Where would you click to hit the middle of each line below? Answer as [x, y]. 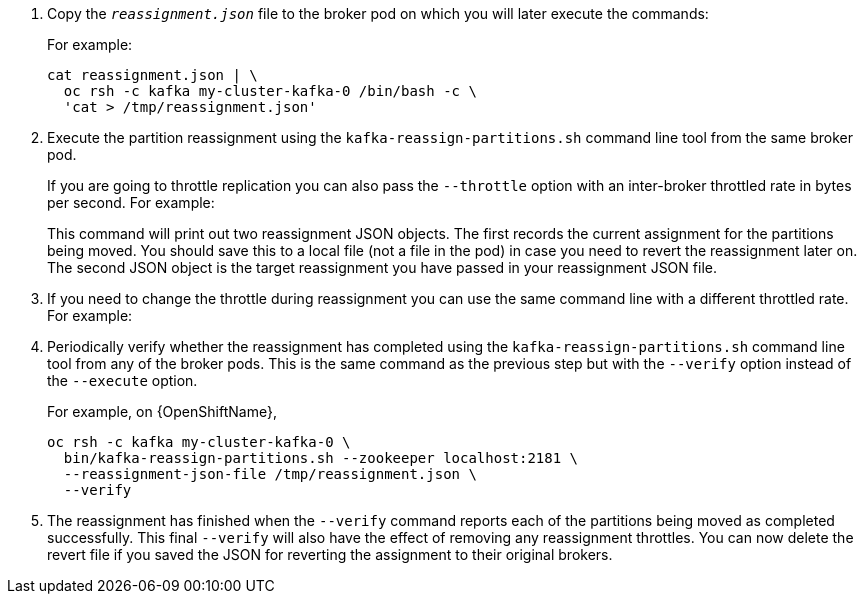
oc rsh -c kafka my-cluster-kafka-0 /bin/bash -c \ [270, 91]
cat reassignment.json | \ [152, 75]
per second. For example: [131, 202]
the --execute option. [122, 380]
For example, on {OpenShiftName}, [162, 411]
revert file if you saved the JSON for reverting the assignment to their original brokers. [330, 554]
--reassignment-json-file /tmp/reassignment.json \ [270, 474]
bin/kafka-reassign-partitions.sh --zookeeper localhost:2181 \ [321, 458]
